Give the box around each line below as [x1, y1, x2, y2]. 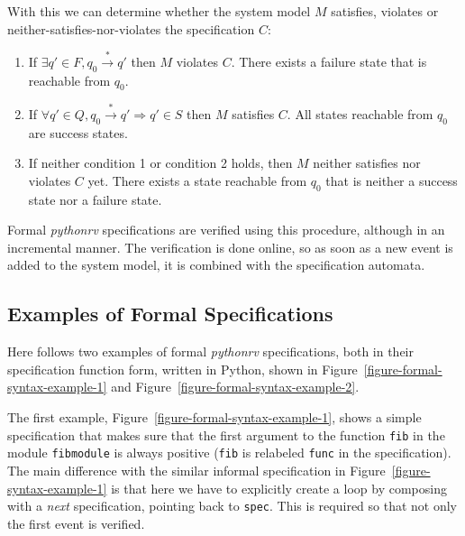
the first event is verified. [7, 513, 145, 532]
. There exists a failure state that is [231, 51, 427, 70]
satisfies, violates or [331, 2, 439, 20]
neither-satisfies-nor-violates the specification [7, 19, 255, 38]
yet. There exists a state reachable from [87, 171, 307, 189]
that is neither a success [325, 171, 458, 189]
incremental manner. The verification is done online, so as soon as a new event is [7, 237, 453, 256]
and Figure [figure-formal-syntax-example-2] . [111, 377, 360, 396]
